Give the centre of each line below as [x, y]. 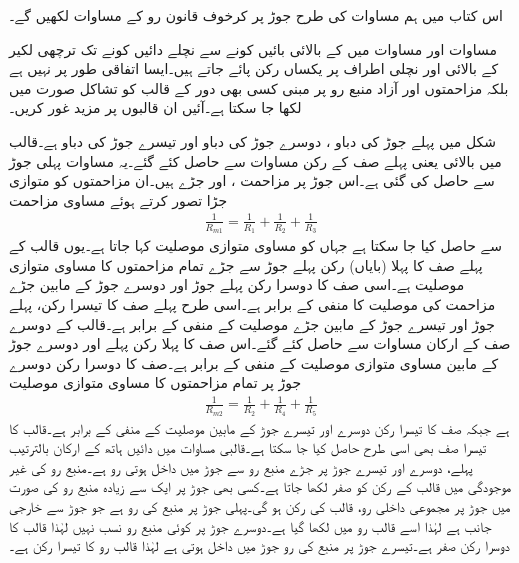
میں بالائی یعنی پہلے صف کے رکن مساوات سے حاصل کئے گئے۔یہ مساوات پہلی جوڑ [255, 160]
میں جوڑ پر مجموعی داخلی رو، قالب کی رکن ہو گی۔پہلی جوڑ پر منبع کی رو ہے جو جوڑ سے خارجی [260, 506]
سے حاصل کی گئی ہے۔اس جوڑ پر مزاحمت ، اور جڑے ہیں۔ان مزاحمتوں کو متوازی [252, 180]
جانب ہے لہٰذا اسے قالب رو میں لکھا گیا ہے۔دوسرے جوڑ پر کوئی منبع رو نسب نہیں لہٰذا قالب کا [250, 525]
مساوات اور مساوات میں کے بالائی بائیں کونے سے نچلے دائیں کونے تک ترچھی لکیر [253, 48]
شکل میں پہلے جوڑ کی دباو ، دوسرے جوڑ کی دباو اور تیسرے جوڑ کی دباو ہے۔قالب [253, 140]
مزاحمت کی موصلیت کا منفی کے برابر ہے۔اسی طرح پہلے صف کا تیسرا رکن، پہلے [252, 303]
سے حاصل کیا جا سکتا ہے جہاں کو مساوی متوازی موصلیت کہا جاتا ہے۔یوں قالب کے [256, 245]
